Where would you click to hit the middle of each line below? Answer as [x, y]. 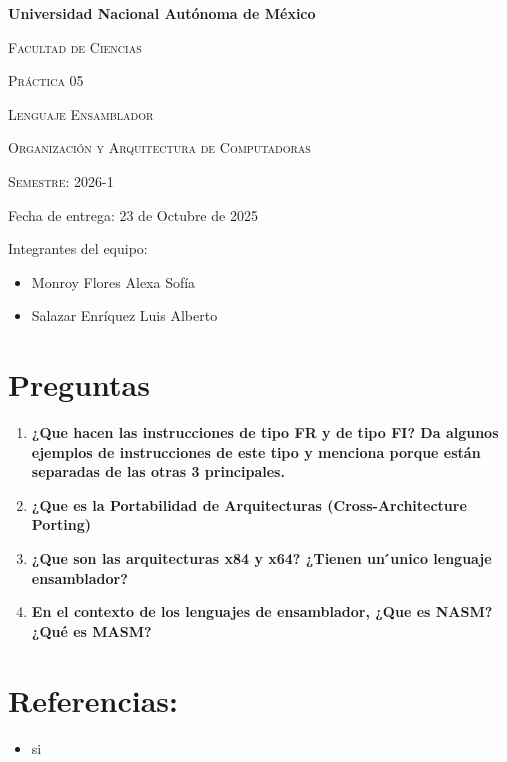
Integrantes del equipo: [78, 248]
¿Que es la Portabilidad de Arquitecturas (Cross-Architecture [249, 504]
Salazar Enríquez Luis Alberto [124, 315]
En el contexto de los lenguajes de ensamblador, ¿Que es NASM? [262, 611]
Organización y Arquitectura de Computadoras [159, 147]
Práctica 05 [46, 80]
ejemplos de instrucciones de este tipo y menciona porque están [256, 451]
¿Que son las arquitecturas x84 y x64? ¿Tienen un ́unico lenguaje [261, 558]
